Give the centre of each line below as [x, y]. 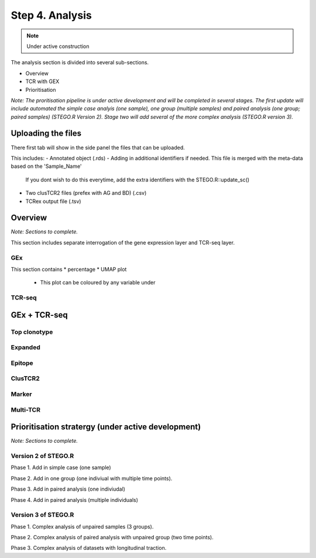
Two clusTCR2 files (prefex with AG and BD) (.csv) [86, 193]
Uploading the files [46, 134]
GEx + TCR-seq [39, 315]
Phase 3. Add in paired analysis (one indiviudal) [68, 489]
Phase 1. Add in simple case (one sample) [61, 467]
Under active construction [58, 46]
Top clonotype [32, 332]
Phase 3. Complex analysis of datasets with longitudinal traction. [89, 548]
